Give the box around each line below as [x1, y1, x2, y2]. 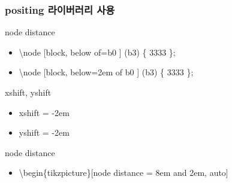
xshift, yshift [5, 86, 52, 98]
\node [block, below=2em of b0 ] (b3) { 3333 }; [19, 66, 194, 78]
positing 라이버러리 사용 [5, 2, 115, 17]
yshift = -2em [19, 126, 70, 139]
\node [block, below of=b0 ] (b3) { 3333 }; [19, 45, 176, 58]
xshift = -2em [19, 106, 70, 118]
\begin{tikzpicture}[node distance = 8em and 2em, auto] [19, 166, 228, 179]
